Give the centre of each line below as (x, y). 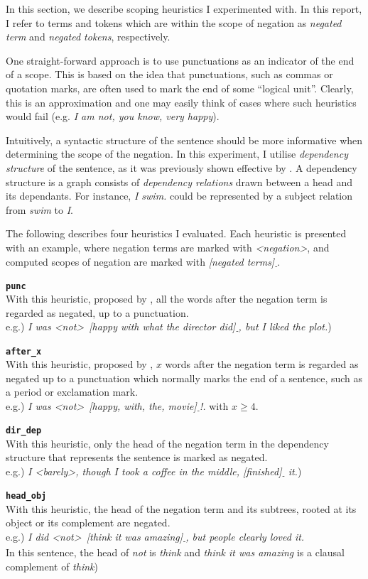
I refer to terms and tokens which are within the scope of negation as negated (174, 22)
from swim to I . (39, 209)
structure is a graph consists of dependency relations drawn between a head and (179, 182)
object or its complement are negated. (88, 523)
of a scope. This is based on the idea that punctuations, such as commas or (169, 74)
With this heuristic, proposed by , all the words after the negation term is (167, 299)
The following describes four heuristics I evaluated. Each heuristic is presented (176, 233)
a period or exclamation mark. (72, 392)
